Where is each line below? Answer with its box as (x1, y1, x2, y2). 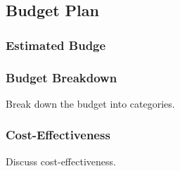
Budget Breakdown (6, 68, 117, 86)
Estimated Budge (6, 36, 106, 53)
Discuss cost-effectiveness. (6, 153, 116, 168)
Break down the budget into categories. (6, 96, 175, 110)
